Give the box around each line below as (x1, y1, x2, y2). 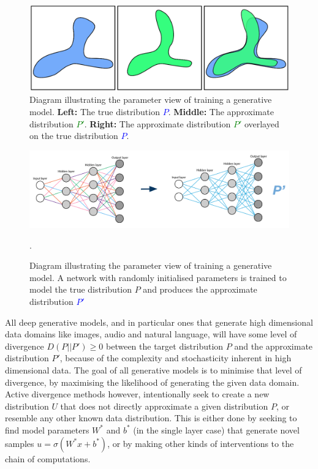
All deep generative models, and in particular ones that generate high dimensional (5, 315, 313, 328)
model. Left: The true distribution (29, 105, 160, 118)
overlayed (244, 117, 279, 130)
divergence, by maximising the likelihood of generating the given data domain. (5, 375, 300, 388)
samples (5, 437, 34, 449)
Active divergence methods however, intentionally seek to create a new (5, 388, 270, 400)
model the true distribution (29, 283, 132, 296)
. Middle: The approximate (168, 105, 274, 118)
